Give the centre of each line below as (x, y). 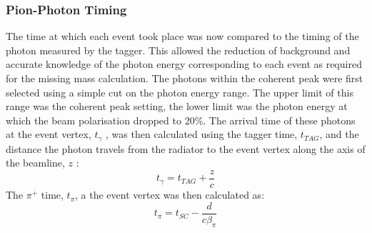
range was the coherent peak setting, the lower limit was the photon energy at (177, 106)
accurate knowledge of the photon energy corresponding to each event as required (184, 64)
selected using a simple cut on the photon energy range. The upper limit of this (180, 92)
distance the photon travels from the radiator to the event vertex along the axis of (186, 148)
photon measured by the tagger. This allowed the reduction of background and (178, 50)
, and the (339, 134)
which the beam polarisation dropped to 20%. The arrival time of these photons (181, 120)
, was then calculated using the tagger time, (202, 134)
